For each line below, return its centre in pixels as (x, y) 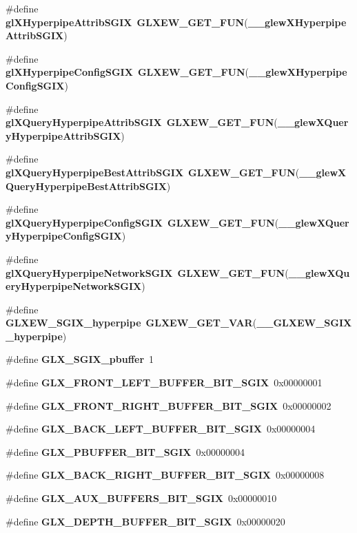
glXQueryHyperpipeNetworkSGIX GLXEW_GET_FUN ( (147, 272)
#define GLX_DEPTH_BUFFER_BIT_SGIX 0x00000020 (145, 521)
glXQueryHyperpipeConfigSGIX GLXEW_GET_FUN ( (142, 222)
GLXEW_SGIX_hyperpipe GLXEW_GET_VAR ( (131, 323)
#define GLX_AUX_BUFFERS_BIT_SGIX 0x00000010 (141, 498)
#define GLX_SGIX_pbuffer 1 (80, 359)
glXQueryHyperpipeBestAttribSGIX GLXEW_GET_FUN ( (153, 172)
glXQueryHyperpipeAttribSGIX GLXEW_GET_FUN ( (142, 122)
